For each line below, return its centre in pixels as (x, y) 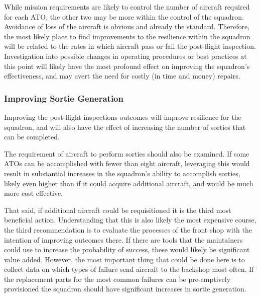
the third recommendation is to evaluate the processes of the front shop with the (128, 229)
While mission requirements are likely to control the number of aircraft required (127, 7)
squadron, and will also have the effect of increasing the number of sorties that (125, 127)
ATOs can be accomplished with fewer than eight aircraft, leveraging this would (127, 163)
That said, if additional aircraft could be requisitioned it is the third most (118, 210)
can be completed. (32, 137)
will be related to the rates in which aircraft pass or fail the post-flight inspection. (130, 46)
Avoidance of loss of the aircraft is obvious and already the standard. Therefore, (127, 26)
